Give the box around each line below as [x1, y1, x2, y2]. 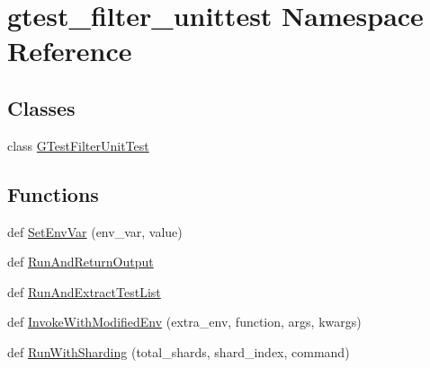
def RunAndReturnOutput [7, 252, 154, 271]
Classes [7, 93, 76, 121]
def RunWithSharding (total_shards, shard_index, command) [7, 342, 350, 361]
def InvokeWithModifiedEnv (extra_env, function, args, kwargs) [7, 312, 362, 331]
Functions [7, 180, 99, 207]
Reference [7, 32, 132, 69]
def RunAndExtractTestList [7, 282, 161, 301]
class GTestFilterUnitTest [7, 136, 149, 154]
